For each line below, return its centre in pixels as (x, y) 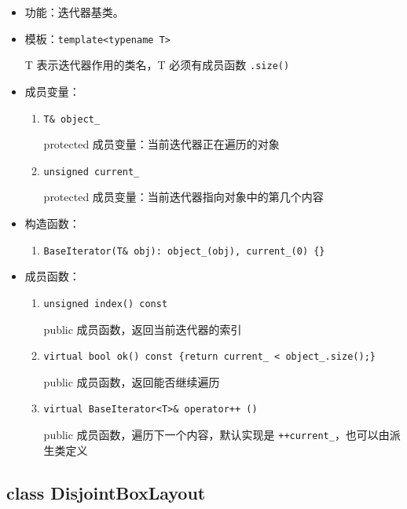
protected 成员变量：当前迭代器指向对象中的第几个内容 (183, 197)
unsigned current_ (92, 172)
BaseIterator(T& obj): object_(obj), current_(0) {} (184, 251)
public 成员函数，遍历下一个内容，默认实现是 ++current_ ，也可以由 (216, 434)
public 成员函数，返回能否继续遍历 (132, 381)
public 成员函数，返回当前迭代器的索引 (143, 329)
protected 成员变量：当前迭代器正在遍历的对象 (161, 144)
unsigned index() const (106, 304)
